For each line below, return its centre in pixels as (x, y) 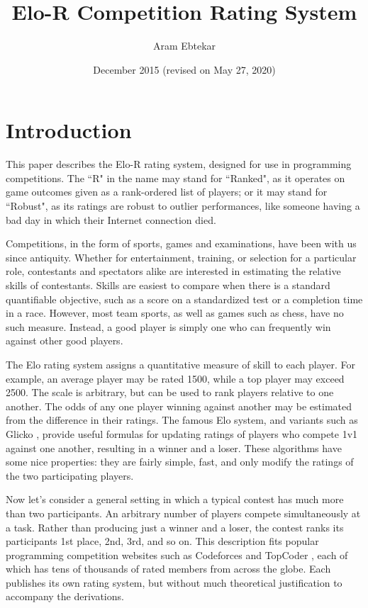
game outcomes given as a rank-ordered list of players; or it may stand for (167, 192)
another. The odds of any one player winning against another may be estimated (179, 406)
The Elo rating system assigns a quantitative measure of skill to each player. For (180, 364)
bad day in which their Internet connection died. (111, 219)
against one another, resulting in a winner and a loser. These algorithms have (174, 447)
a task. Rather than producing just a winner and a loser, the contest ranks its (175, 527)
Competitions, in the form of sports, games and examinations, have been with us (181, 243)
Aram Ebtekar (184, 46)
